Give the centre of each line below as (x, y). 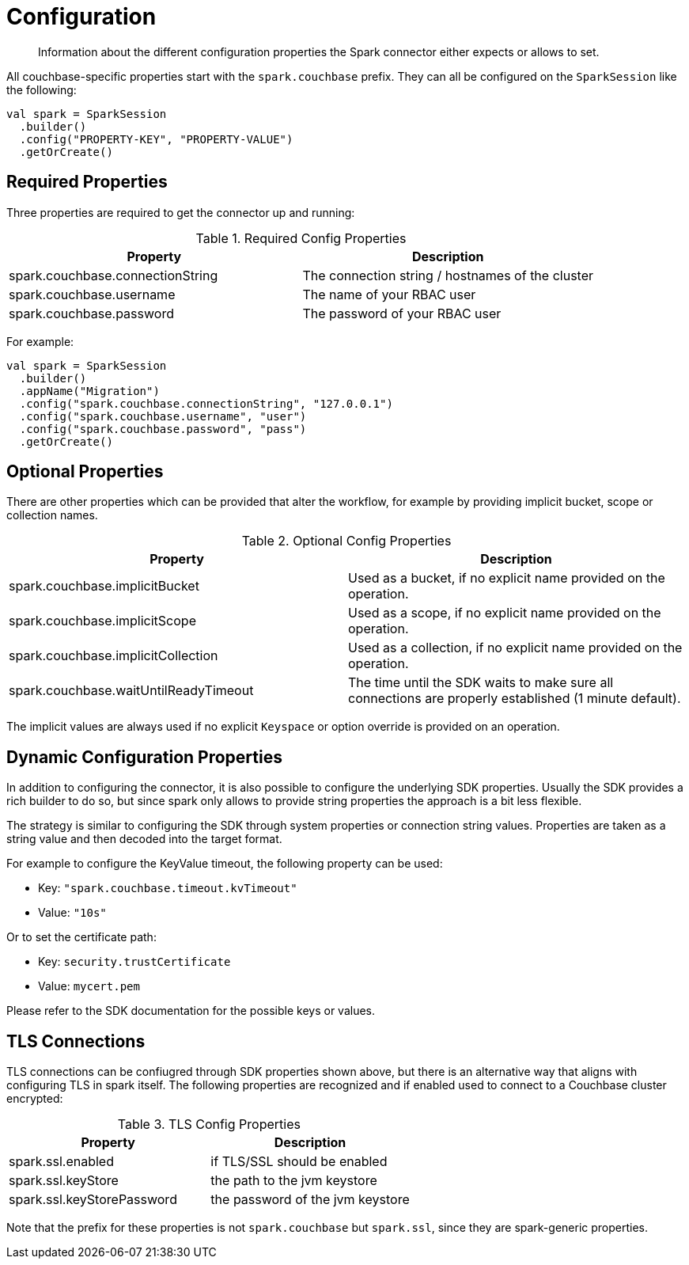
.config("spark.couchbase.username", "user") (163, 416)
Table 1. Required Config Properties (301, 238)
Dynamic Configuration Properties (144, 757)
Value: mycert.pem (89, 986)
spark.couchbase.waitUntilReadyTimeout (131, 691)
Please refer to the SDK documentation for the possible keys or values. (191, 1011)
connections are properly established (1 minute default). (515, 699)
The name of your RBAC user (389, 294)
